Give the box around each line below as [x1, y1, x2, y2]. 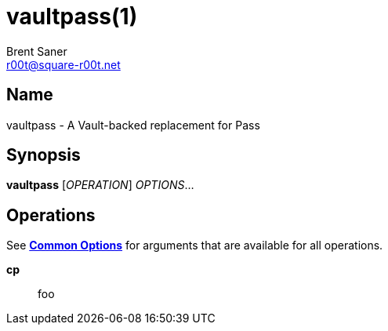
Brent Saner [6, 44, 67, 58]
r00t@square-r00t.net [6, 57, 121, 71]
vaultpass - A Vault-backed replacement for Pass [6, 118, 260, 132]
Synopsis [6, 145, 81, 165]
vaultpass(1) [6, 3, 138, 30]
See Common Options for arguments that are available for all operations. [6, 238, 383, 253]
